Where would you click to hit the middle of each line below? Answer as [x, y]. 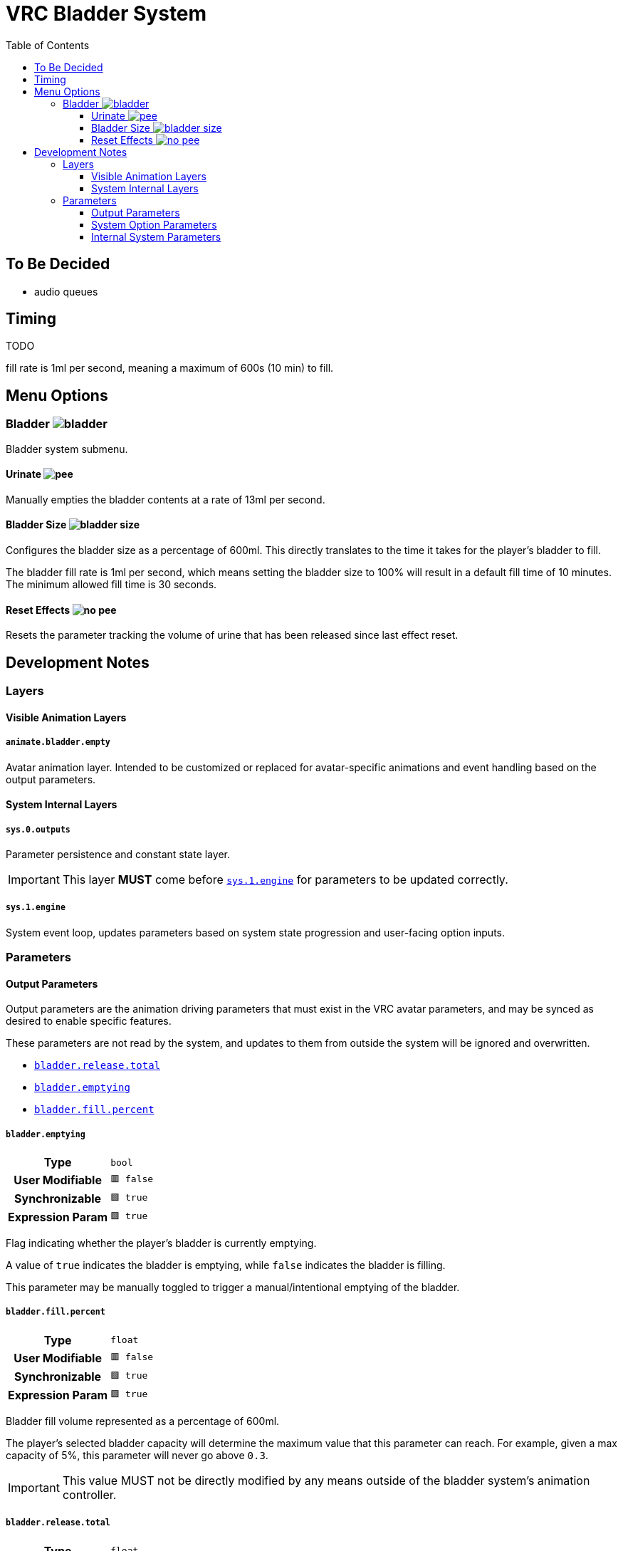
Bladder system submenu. [67, 449]
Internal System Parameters [156, 236]
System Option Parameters [154, 224]
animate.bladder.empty [58, 742]
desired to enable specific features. [89, 1021]
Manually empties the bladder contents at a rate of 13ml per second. [166, 499]
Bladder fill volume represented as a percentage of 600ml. [143, 1421]
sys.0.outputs [38, 829]
